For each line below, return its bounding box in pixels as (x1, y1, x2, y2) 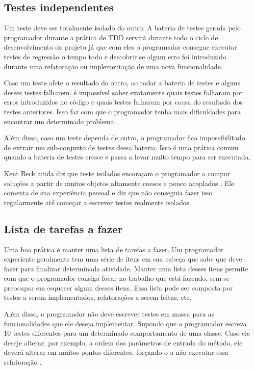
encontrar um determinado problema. (4, 116, 116, 126)
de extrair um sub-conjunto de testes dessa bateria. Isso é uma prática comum (4, 142, 239, 152)
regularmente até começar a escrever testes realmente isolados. (4, 197, 191, 207)
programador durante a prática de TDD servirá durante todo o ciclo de (4, 32, 218, 42)
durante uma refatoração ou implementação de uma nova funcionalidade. (4, 61, 223, 71)
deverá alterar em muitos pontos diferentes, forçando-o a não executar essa (4, 347, 229, 357)
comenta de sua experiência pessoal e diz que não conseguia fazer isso (4, 187, 213, 198)
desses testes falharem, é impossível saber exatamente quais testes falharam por (4, 87, 243, 97)
